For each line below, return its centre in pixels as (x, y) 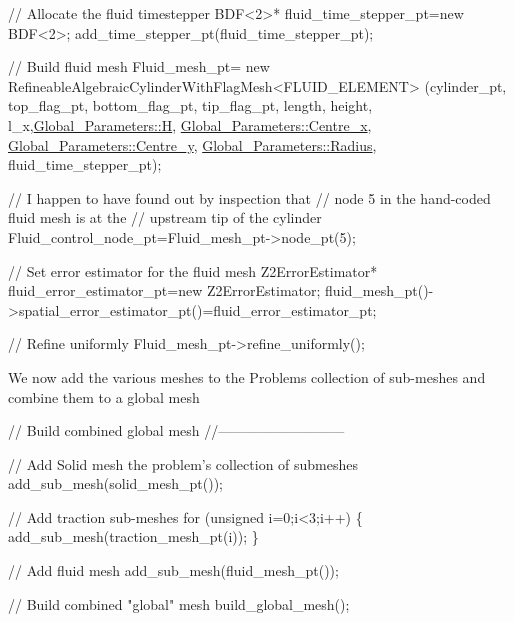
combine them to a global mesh (104, 396)
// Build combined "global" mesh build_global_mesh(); (179, 603)
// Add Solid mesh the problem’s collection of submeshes (183, 463)
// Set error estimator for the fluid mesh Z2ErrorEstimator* (193, 270)
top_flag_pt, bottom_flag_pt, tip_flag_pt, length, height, (190, 105)
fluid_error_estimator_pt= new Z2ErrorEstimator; (164, 290)
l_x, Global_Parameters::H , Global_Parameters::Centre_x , (190, 124)
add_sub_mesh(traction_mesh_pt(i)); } (133, 536)
